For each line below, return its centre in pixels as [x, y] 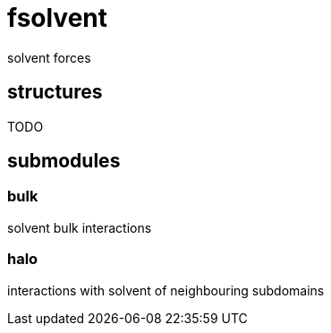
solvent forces [49, 57]
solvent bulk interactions [80, 227]
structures [55, 92]
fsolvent [58, 18]
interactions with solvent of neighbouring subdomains [166, 290]
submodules [64, 161]
